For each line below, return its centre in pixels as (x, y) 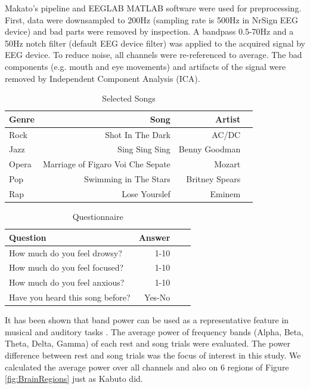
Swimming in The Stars (127, 179)
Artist (228, 119)
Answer (154, 237)
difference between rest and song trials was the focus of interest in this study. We (153, 355)
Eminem (225, 193)
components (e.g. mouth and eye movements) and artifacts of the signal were (145, 66)
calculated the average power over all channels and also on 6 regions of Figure (147, 367)
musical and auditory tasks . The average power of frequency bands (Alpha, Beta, (154, 331)
